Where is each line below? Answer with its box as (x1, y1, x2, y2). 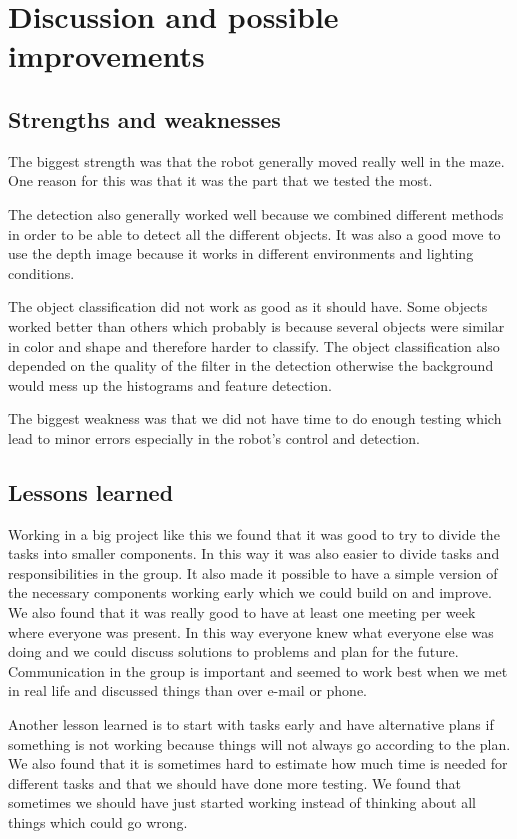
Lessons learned (8, 476, 174, 507)
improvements (8, 35, 205, 76)
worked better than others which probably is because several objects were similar (8, 315, 505, 336)
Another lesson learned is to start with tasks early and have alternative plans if (8, 714, 494, 735)
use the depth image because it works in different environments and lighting (8, 243, 474, 264)
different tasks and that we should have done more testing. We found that (8, 772, 462, 793)
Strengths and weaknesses (8, 103, 281, 134)
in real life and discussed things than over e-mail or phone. (8, 680, 367, 701)
